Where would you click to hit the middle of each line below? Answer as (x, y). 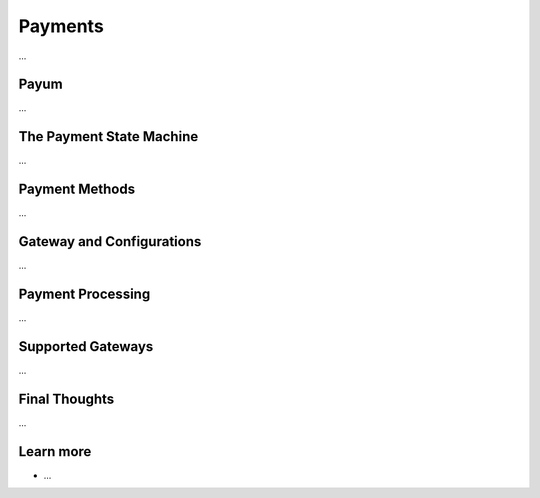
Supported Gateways (86, 346)
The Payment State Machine (108, 136)
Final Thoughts (66, 398)
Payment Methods (76, 189)
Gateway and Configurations (110, 241)
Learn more (55, 451)
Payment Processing (84, 293)
